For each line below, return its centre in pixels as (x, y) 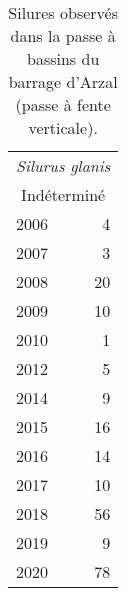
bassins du (63, 58)
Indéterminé (63, 194)
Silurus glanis (63, 165)
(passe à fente (63, 104)
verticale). (63, 127)
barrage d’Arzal (63, 81)
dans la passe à (63, 35)
